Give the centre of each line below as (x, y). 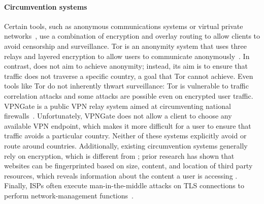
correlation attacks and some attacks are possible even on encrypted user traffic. (129, 95)
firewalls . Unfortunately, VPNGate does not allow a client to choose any (118, 116)
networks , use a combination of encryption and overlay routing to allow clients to (132, 36)
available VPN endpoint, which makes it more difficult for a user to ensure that (128, 125)
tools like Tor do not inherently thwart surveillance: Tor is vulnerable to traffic (126, 86)
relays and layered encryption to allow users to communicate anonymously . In (127, 56)
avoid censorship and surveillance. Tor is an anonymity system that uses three (125, 46)
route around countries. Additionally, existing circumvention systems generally (126, 145)
